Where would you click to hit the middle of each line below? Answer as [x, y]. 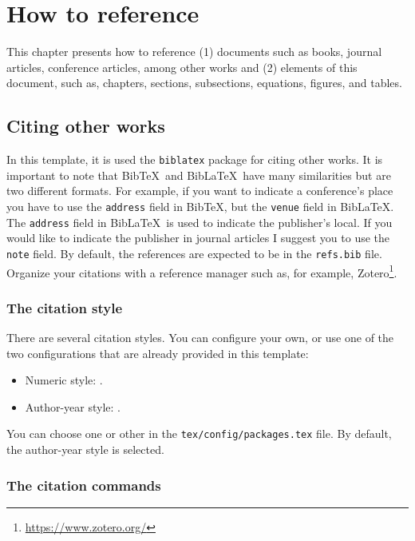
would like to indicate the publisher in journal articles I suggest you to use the [198, 238]
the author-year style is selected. [85, 450]
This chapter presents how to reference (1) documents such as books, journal [194, 52]
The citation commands [84, 485]
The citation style [65, 307]
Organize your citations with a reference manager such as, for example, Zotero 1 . [202, 271]
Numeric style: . [64, 380]
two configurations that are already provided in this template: [158, 353]
